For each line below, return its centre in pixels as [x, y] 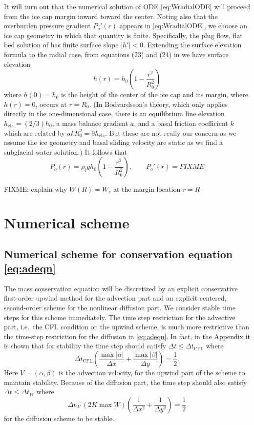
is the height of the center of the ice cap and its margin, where [155, 94]
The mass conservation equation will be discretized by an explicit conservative [121, 288]
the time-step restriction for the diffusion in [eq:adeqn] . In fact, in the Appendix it [127, 336]
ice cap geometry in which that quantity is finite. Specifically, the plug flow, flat [123, 35]
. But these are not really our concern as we [171, 132]
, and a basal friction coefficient [181, 123]
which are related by [34, 132]
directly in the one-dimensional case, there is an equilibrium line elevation [114, 113]
